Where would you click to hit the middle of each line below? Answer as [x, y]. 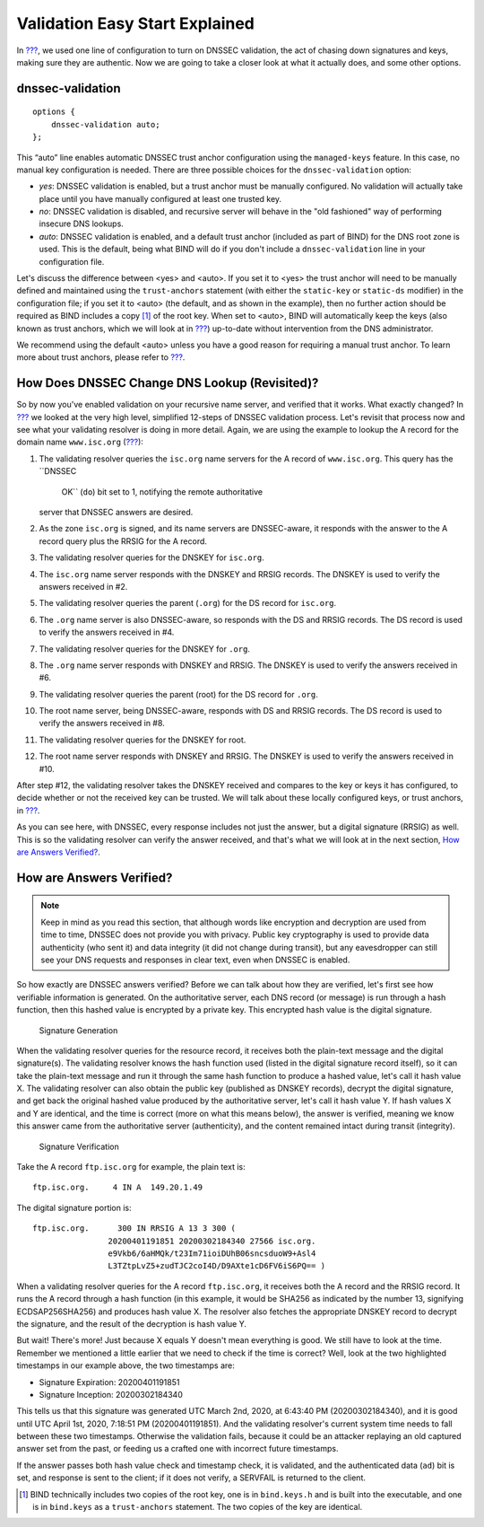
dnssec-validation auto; [105, 124]
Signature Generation [78, 1030]
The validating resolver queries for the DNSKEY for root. [143, 740]
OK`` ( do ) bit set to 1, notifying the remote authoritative [162, 491]
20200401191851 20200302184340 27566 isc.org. [212, 1241]
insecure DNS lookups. [82, 224]
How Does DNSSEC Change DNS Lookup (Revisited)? [168, 383]
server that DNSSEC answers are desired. [116, 513]
